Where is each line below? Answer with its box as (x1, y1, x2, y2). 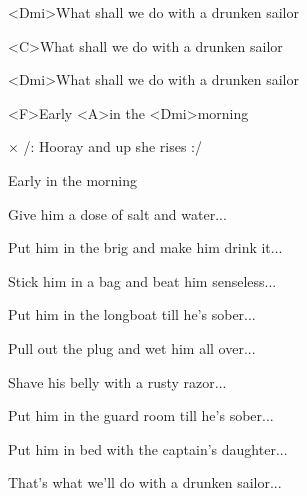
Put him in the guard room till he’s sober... (8, 405, 274, 426)
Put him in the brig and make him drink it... (8, 237, 283, 258)
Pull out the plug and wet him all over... (8, 337, 256, 358)
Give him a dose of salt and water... (8, 203, 227, 224)
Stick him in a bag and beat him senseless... (8, 270, 277, 291)
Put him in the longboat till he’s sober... (8, 304, 256, 325)
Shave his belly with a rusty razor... (8, 371, 227, 392)
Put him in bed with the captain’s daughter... (8, 438, 288, 459)
